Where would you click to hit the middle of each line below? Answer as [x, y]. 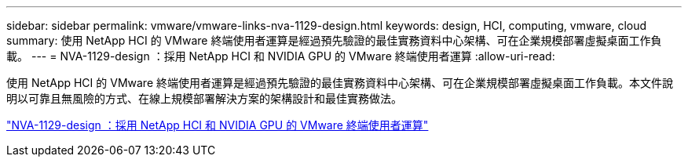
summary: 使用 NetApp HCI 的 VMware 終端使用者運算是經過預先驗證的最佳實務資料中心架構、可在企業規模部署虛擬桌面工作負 [334, 40]
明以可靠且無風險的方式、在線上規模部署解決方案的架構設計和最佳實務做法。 [204, 98]
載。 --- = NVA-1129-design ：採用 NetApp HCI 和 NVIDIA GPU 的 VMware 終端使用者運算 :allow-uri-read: [281, 56]
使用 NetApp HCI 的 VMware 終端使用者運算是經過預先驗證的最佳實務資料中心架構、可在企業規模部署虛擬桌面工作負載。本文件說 [340, 83]
